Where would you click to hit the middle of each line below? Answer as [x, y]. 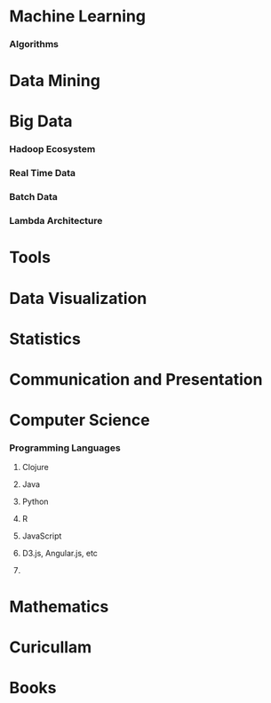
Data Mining [55, 81]
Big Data [41, 121]
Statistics [45, 339]
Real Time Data [43, 173]
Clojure [35, 467]
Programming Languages [65, 448]
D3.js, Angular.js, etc [60, 554]
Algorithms [34, 44]
